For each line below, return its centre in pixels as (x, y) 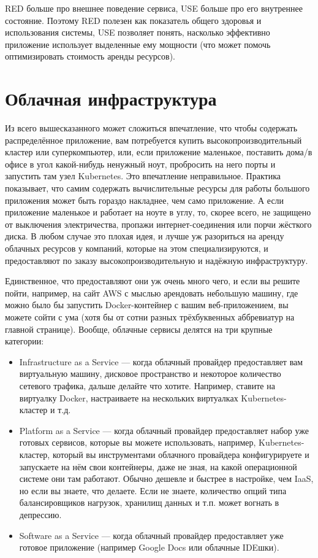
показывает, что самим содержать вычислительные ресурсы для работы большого (157, 188)
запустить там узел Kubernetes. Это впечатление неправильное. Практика (143, 176)
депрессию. (40, 514)
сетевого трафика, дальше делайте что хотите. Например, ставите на (147, 385)
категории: (25, 341)
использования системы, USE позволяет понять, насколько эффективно (138, 32)
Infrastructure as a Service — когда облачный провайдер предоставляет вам (161, 361)
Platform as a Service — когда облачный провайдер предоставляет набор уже (164, 430)
